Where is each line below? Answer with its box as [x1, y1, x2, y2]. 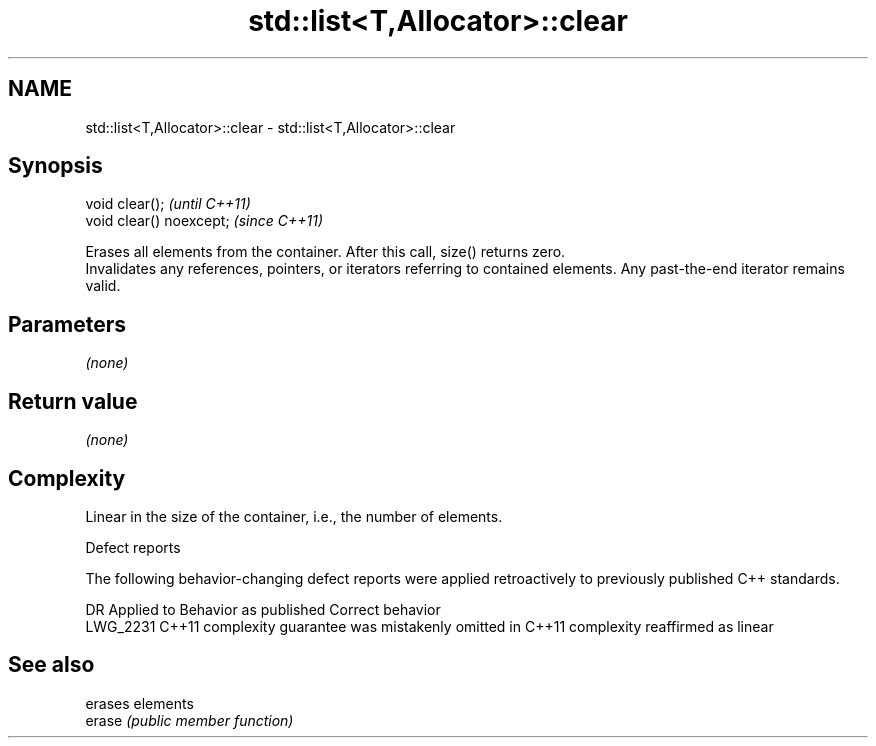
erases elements [85, 694, 194, 712]
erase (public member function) [85, 711, 294, 729]
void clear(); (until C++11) [85, 195, 251, 213]
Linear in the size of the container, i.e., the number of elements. [85, 507, 503, 525]
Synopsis [8, 153, 103, 179]
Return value [8, 388, 138, 414]
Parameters [8, 311, 126, 337]
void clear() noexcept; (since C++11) [85, 212, 324, 230]
